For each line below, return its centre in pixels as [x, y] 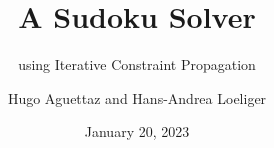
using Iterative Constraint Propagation [137, 64]
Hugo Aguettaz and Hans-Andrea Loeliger [137, 97]
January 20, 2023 [137, 131]
